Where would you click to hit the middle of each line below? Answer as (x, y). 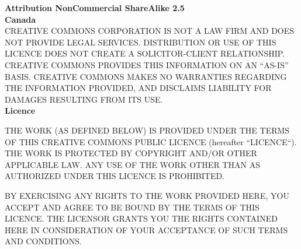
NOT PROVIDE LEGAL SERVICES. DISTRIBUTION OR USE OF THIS (141, 42)
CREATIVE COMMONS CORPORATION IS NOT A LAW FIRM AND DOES (150, 31)
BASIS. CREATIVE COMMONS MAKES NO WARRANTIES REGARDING (146, 76)
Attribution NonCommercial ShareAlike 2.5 (95, 8)
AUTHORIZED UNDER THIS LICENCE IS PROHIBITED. (115, 176)
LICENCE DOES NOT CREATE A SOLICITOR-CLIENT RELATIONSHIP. (145, 53)
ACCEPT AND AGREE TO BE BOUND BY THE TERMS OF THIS (132, 207)
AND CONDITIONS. (43, 241)
